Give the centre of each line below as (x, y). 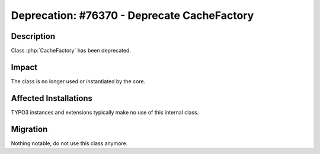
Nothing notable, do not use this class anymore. (69, 143)
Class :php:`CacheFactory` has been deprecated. (71, 51)
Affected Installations (52, 98)
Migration (29, 129)
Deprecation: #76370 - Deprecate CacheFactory (132, 15)
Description (33, 36)
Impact (24, 67)
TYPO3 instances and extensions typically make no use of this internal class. (105, 112)
